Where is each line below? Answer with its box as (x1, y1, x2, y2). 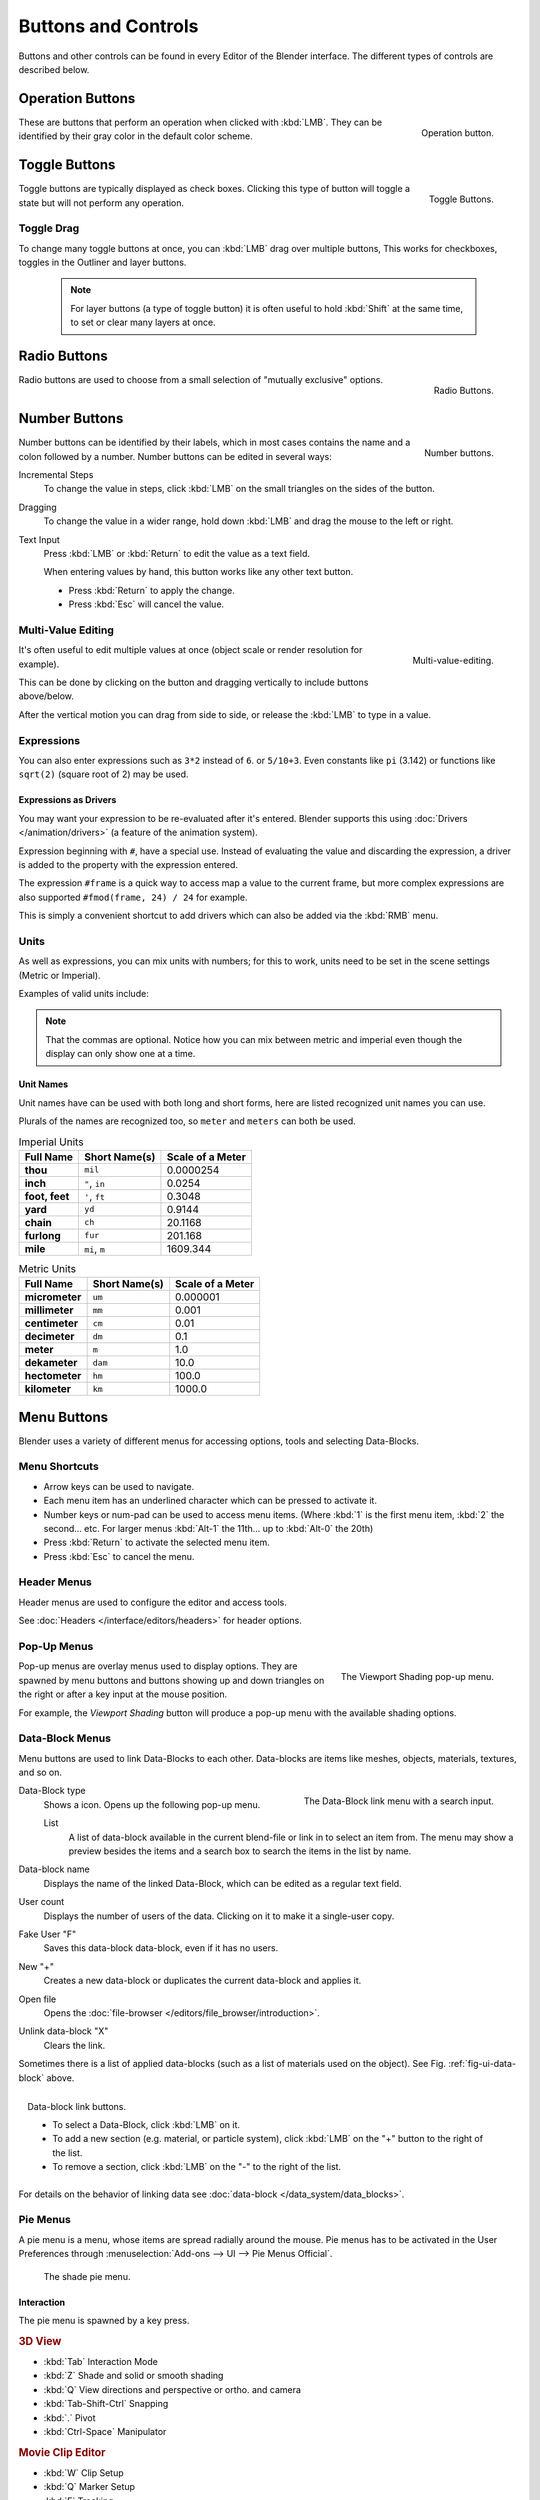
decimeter (24, 1330, 75, 1344)
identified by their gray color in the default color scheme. (18, 130, 254, 142)
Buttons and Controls (18, 15, 199, 37)
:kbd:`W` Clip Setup (43, 2467, 124, 2479)
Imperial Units (18, 1135, 84, 1149)
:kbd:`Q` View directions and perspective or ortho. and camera (43, 2383, 302, 2395)
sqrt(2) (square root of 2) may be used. (18, 768, 189, 780)
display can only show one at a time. (45, 1048, 196, 1060)
